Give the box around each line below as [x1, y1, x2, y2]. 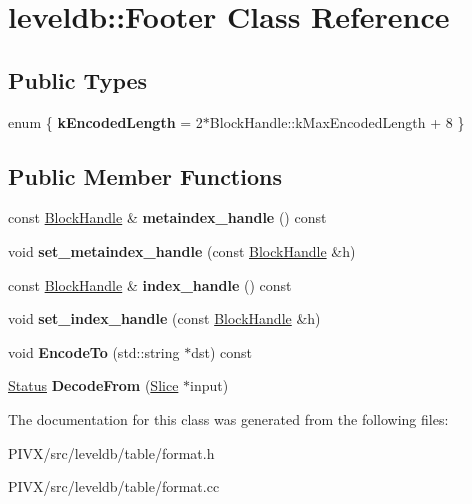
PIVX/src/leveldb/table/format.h [8, 442, 215, 463]
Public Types [8, 64, 148, 95]
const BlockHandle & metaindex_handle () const [8, 207, 327, 228]
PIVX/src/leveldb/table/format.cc [8, 476, 220, 497]
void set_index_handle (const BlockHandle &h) [8, 308, 321, 329]
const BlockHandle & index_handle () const [8, 274, 292, 295]
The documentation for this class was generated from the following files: [8, 408, 449, 429]
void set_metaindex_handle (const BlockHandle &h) [8, 240, 356, 261]
